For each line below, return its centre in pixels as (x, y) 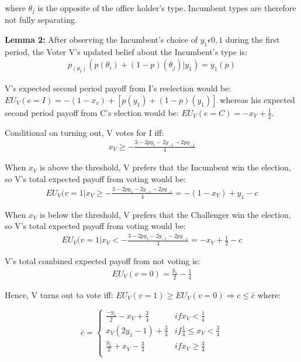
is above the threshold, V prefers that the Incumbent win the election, (165, 167)
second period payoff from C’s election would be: (92, 112)
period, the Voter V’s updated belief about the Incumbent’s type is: (126, 51)
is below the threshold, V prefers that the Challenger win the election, (165, 214)
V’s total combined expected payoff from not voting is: (103, 261)
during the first (252, 40)
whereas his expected (257, 99)
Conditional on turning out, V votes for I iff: (84, 132)
